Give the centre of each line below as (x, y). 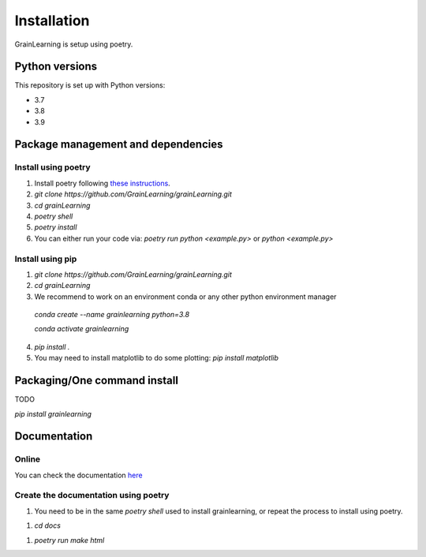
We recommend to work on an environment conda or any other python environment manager (185, 297)
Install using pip (46, 259)
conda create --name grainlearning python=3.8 (112, 315)
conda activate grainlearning (82, 329)
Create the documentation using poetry (92, 495)
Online (28, 459)
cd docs (47, 525)
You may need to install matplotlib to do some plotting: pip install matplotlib (157, 358)
